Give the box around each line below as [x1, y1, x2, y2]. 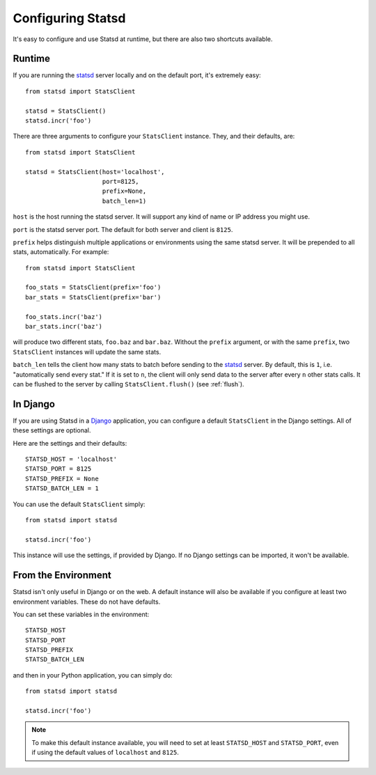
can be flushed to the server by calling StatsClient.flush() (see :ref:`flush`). [13, 380, 244, 388]
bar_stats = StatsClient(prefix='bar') [25, 293, 162, 301]
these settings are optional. [13, 426, 91, 435]
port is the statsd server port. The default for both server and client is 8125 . [13, 225, 233, 233]
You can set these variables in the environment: [13, 610, 150, 618]
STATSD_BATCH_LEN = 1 [25, 485, 99, 492]
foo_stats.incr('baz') [25, 313, 103, 320]
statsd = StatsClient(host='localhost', [25, 168, 165, 175]
